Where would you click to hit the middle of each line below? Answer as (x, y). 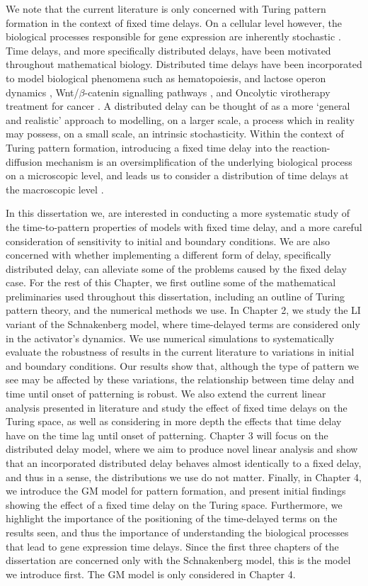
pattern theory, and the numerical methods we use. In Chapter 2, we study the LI (183, 310)
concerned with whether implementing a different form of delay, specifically (168, 255)
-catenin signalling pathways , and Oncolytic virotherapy (207, 92)
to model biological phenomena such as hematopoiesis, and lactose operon (166, 78)
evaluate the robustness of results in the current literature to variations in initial (180, 352)
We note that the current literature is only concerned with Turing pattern (166, 9)
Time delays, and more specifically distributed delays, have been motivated (168, 50)
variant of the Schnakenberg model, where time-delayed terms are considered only (183, 324)
